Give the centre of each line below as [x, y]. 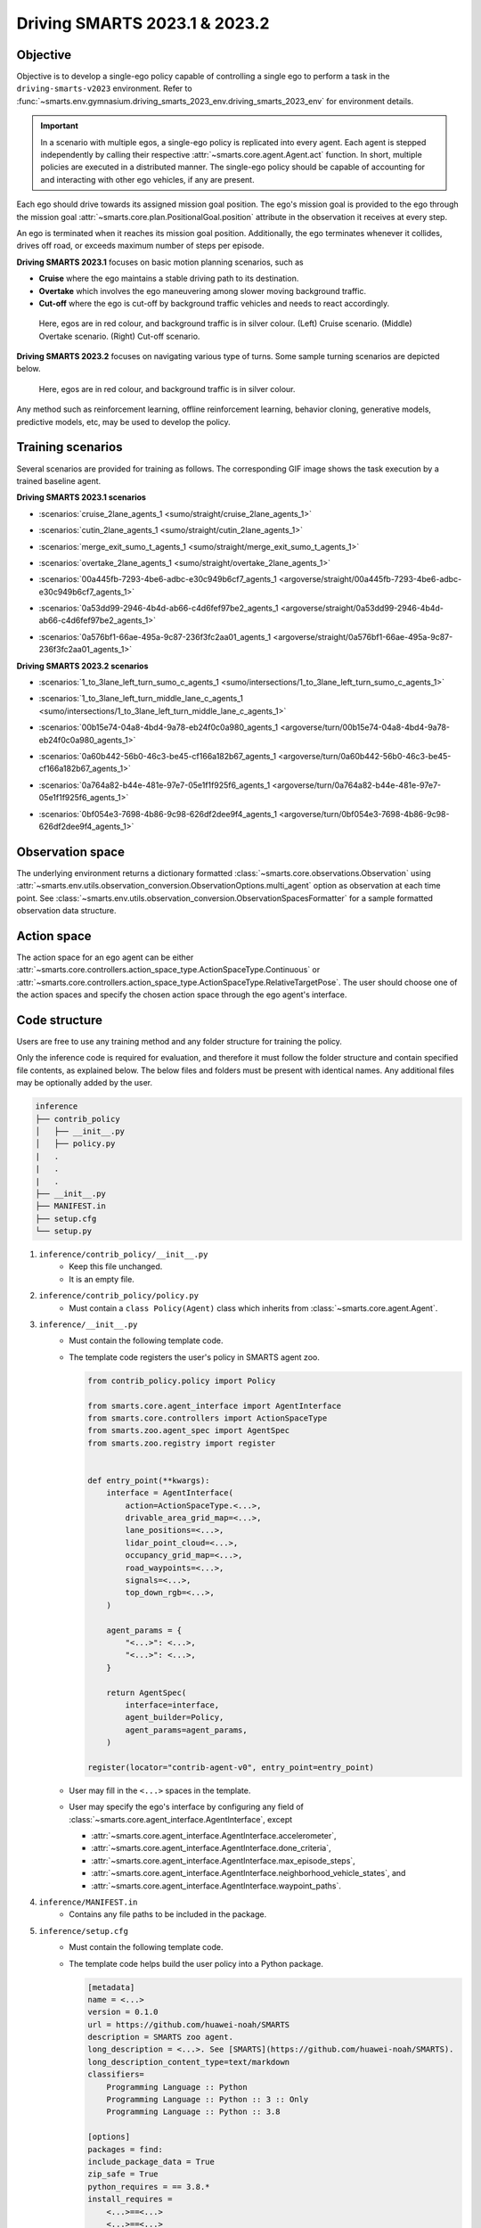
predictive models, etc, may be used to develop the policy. [123, 422]
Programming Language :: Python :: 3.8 [193, 2112]
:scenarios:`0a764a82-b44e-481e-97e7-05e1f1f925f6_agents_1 [155, 785]
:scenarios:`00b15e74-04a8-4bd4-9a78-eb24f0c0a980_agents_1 [159, 727]
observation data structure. [66, 911]
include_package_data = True [151, 2162]
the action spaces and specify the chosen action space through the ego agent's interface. [182, 995]
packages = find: [126, 2149]
